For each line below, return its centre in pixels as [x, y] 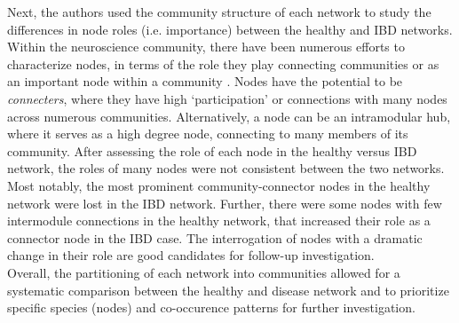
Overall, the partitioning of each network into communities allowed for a [204, 272]
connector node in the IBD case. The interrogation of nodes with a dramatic [215, 237]
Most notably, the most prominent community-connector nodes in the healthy [219, 185]
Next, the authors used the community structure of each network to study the [219, 12]
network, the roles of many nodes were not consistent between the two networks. [226, 168]
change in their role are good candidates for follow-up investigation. [191, 255]
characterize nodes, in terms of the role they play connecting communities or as [223, 63]
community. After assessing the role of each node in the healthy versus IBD [212, 150]
